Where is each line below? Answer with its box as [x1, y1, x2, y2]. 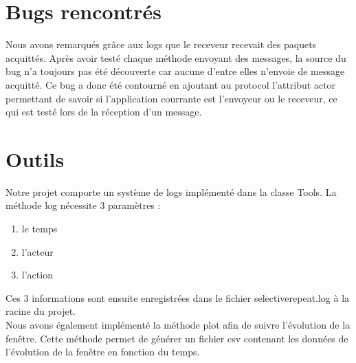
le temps [21, 221, 58, 235]
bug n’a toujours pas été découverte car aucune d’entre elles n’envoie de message [5, 64, 345, 78]
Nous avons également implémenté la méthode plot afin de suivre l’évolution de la [5, 317, 351, 331]
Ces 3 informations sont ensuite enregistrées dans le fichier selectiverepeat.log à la [5, 290, 350, 305]
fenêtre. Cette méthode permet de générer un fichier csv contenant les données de [5, 331, 348, 345]
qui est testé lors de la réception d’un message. [5, 104, 202, 119]
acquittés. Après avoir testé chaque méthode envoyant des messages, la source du [5, 50, 346, 65]
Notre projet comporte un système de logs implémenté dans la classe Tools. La [5, 184, 337, 199]
